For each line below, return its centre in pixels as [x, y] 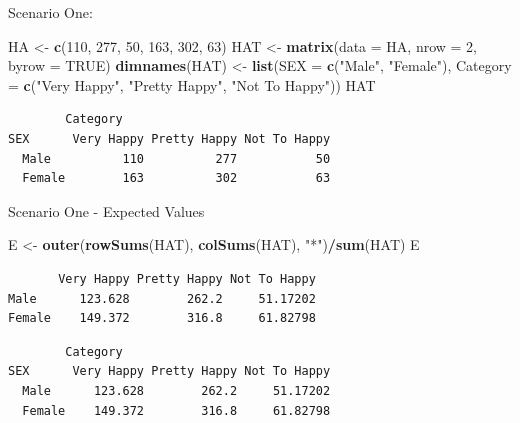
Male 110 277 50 [176, 158]
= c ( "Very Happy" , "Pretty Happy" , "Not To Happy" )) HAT [192, 84]
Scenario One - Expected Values [106, 210]
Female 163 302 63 [176, 178]
